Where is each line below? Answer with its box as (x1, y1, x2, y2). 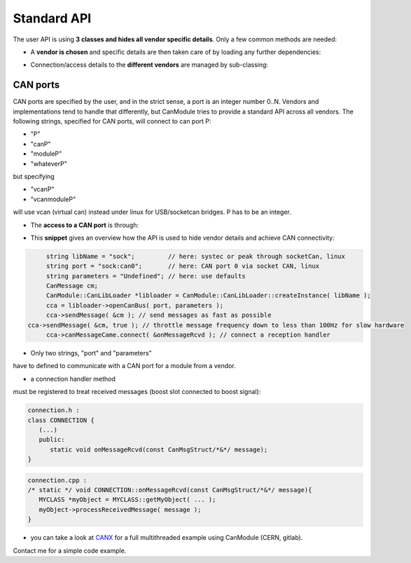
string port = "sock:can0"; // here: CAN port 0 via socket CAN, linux (46, 262, 320, 270)
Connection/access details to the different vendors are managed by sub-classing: (30, 60, 269, 69)
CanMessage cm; (46, 282, 98, 290)
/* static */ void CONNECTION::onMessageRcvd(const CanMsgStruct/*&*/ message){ (27, 486, 312, 494)
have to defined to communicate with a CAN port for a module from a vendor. (13, 362, 236, 370)
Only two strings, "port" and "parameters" (30, 349, 152, 358)
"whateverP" (30, 159, 68, 168)
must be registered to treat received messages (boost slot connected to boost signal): (13, 388, 261, 396)
